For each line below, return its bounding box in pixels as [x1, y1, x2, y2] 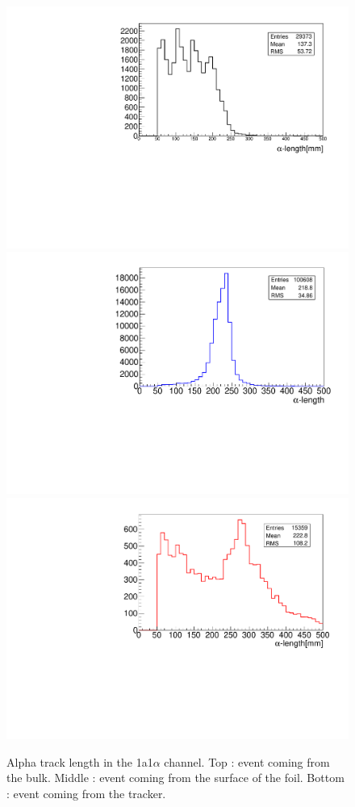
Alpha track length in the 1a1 [6, 753, 153, 770]
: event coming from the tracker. [6, 784, 166, 801]
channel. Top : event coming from [164, 753, 330, 770]
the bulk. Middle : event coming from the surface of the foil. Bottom [6, 769, 345, 786]
